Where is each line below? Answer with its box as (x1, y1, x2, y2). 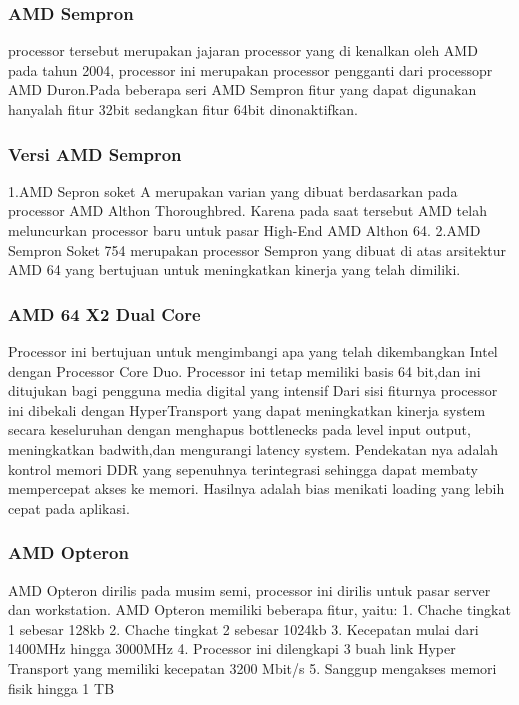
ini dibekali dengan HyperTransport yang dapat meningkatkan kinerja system (8, 399, 486, 420)
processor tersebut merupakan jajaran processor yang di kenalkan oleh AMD (8, 40, 478, 61)
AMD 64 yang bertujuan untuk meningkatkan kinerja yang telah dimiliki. (8, 259, 461, 280)
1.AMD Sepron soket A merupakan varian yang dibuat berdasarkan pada (8, 180, 458, 201)
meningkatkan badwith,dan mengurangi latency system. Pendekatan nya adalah (8, 438, 499, 459)
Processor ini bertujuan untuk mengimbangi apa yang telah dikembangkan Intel (8, 341, 498, 361)
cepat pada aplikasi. (8, 497, 130, 518)
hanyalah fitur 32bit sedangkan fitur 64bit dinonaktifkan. (8, 99, 358, 119)
